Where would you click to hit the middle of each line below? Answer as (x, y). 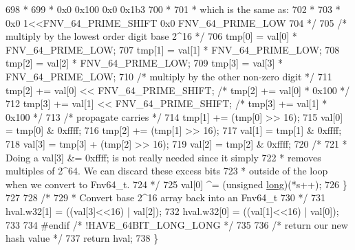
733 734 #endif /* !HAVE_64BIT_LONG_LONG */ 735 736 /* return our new (177, 224)
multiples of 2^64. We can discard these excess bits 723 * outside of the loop (167, 171)
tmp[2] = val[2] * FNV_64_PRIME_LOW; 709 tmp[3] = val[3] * (144, 63)
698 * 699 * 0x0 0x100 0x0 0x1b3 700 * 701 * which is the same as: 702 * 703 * (173, 9)
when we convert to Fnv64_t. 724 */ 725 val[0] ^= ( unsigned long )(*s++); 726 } (176, 184)
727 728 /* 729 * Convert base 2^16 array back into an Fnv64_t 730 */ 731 (166, 197)
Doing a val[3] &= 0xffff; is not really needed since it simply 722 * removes (163, 157)
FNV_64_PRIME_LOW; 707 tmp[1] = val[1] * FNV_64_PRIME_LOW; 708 (173, 49)
